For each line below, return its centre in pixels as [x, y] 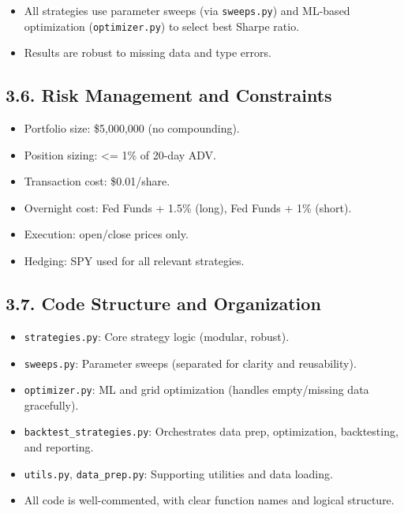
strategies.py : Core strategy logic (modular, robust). [157, 336]
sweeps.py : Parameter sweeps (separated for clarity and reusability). [190, 363]
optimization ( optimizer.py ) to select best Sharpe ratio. [162, 26]
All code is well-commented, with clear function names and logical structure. [209, 500]
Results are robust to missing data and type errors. [148, 52]
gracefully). [51, 404]
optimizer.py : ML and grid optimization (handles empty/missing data [196, 389]
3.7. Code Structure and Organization [163, 303]
